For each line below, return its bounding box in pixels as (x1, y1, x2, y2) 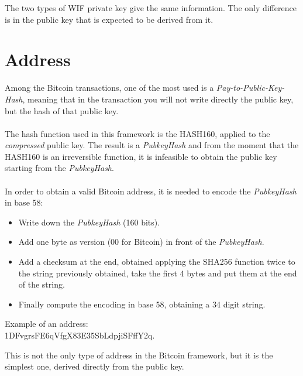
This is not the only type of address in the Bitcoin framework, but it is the (5, 348, 273, 361)
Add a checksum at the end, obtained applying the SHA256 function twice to (18, 255, 295, 268)
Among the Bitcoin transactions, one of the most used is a (5, 81, 214, 94)
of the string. (18, 278, 65, 290)
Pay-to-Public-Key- (216, 81, 285, 94)
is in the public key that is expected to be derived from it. (5, 13, 214, 25)
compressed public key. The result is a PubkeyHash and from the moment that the (5, 139, 299, 151)
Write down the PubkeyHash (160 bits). (18, 216, 160, 228)
